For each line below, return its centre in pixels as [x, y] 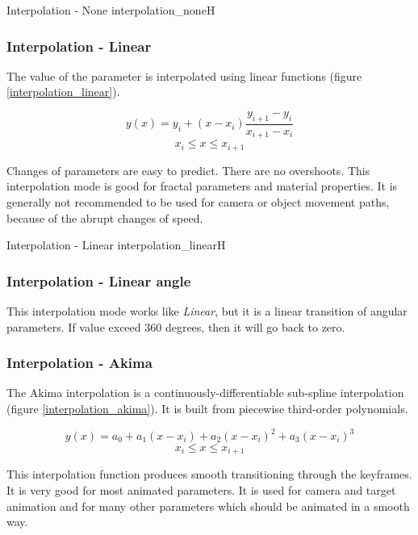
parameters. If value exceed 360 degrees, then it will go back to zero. [176, 326]
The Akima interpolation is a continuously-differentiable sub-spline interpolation [205, 393]
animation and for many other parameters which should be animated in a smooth [208, 506]
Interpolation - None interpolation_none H [111, 10]
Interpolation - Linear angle [99, 280]
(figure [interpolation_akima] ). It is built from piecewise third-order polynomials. [207, 408]
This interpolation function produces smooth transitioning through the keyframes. [209, 474]
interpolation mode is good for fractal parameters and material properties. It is [202, 186]
